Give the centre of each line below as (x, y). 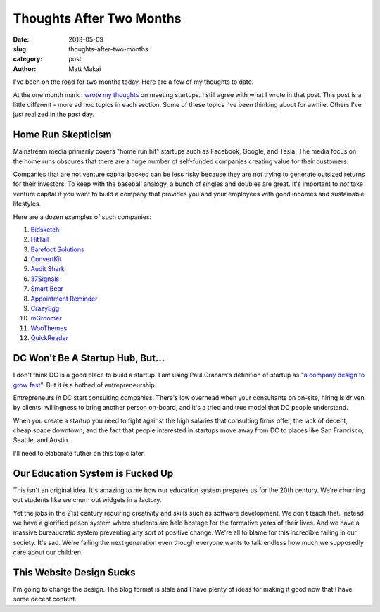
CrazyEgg (45, 308)
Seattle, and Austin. (42, 440)
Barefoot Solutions (57, 249)
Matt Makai (85, 69)
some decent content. (45, 599)
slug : (20, 49)
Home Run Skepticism (62, 135)
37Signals (45, 279)
